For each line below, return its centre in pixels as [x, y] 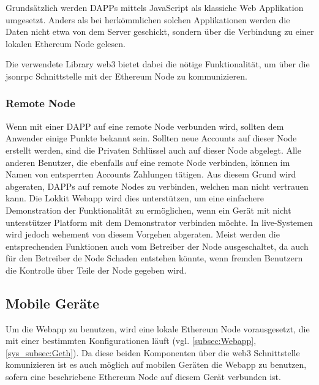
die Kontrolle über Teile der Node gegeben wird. [96, 270]
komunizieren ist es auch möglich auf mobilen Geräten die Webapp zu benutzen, [156, 364]
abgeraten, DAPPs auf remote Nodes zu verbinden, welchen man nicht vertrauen [157, 186]
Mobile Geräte [53, 303]
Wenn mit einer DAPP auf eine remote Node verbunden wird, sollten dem [145, 126]
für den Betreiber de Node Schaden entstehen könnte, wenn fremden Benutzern [154, 258]
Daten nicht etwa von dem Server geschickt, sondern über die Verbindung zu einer [160, 32]
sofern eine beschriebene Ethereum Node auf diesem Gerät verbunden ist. [143, 377]
